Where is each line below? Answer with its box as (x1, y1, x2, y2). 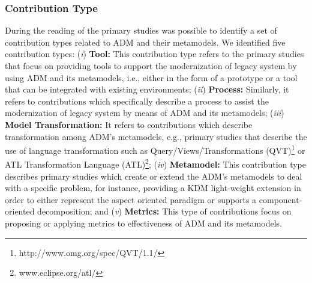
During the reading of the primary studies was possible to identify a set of (5, 24, 277, 37)
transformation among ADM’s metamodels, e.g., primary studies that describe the (5, 130, 307, 142)
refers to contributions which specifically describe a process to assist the (5, 94, 269, 107)
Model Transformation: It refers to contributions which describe (5, 118, 253, 130)
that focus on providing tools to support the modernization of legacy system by (5, 59, 297, 72)
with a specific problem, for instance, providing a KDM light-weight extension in (5, 181, 301, 194)
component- (259, 193, 302, 205)
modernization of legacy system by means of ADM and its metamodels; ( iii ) (5, 106, 284, 119)
